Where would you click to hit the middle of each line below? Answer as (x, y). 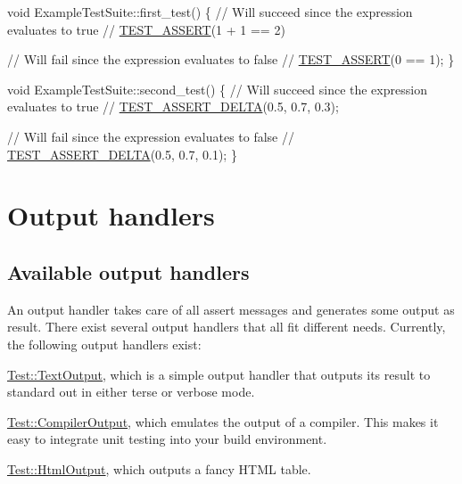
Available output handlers (128, 271)
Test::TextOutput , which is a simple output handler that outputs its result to (219, 374)
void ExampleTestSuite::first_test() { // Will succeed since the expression (210, 12)
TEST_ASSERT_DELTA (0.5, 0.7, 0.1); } (122, 154)
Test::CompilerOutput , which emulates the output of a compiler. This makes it (223, 421)
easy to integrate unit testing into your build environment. (167, 439)
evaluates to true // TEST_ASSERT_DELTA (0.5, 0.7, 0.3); (173, 107)
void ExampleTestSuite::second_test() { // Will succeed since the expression (217, 89)
